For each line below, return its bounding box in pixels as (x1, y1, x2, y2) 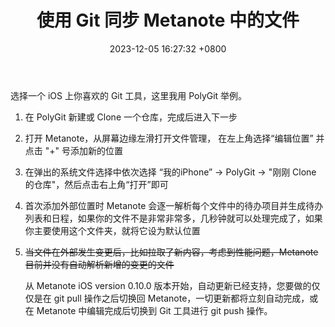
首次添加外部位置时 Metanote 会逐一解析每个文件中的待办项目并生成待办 (24, 199, 324, 211)
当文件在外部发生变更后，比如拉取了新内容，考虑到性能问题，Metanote (24, 246, 319, 258)
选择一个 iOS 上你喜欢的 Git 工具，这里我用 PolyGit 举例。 (10, 89, 248, 101)
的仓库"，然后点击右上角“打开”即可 (24, 178, 169, 190)
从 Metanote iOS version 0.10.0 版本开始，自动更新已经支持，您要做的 (24, 279, 312, 291)
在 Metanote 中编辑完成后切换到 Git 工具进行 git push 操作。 (24, 304, 273, 316)
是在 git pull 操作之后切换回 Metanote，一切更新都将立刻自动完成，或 (33, 292, 319, 304)
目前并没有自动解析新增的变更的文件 (24, 258, 175, 270)
